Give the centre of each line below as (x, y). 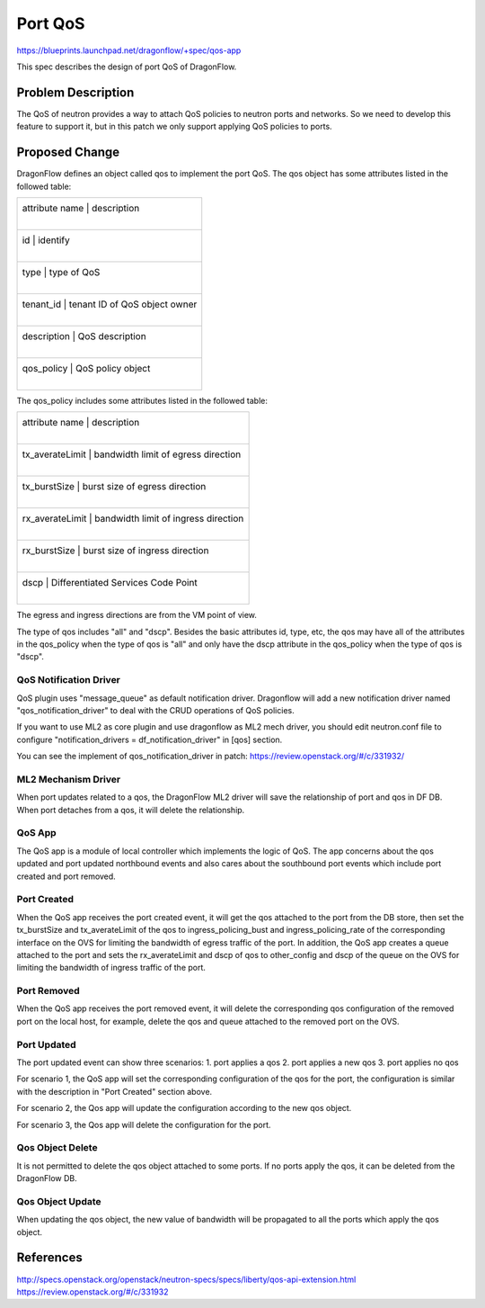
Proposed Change (68, 152)
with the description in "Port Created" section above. (115, 1091)
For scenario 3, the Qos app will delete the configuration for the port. (144, 1124)
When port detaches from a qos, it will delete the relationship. (131, 810)
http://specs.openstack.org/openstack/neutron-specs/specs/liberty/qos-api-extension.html (186, 1279)
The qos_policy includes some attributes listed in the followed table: (142, 400)
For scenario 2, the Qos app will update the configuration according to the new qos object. (184, 1108)
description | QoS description (84, 336)
